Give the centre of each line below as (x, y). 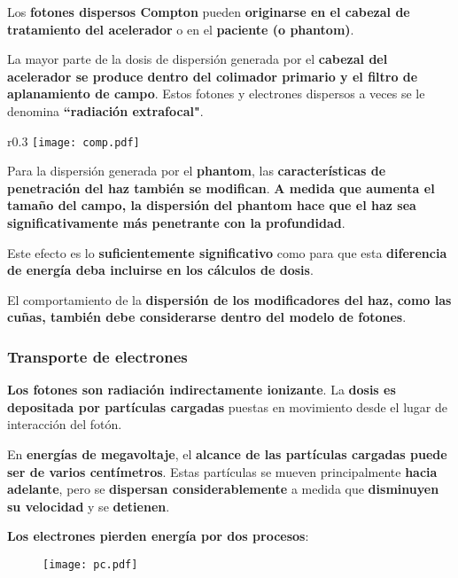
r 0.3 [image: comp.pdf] (74, 141)
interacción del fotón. (65, 424)
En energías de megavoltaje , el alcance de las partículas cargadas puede (227, 453)
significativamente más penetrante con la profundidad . (176, 223)
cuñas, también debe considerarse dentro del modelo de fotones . (207, 317)
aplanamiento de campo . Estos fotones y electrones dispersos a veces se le (216, 94)
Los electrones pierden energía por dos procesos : (158, 536)
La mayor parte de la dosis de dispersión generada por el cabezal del (198, 59)
